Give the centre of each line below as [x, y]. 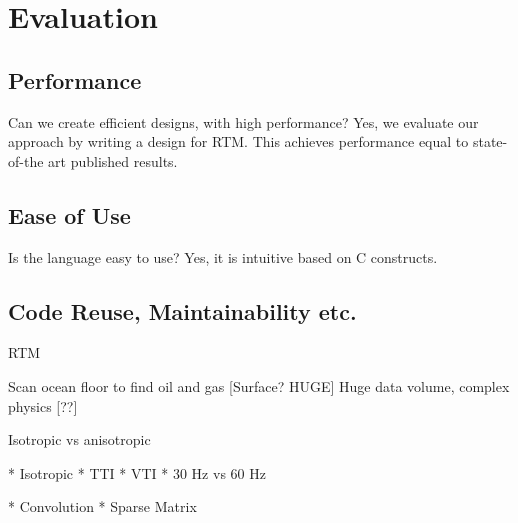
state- [490, 141]
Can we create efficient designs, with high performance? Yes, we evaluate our [243, 121]
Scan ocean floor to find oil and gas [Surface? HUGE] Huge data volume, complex [259, 385]
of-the [26, 160]
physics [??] [43, 405]
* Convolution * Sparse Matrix [102, 506]
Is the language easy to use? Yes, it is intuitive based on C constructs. [223, 256]
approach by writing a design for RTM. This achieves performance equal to [238, 141]
